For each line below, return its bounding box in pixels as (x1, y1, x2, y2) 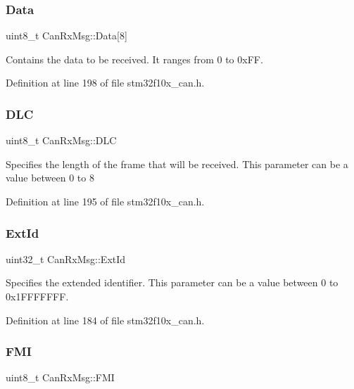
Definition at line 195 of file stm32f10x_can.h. (6, 194, 205, 208)
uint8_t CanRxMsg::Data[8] (6, 28, 127, 43)
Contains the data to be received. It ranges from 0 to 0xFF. (6, 51, 263, 66)
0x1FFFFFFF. (6, 289, 69, 303)
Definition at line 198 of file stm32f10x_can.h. (6, 75, 205, 90)
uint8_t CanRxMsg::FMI (6, 370, 115, 385)
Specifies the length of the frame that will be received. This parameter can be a (6, 156, 348, 171)
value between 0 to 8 (6, 170, 94, 185)
